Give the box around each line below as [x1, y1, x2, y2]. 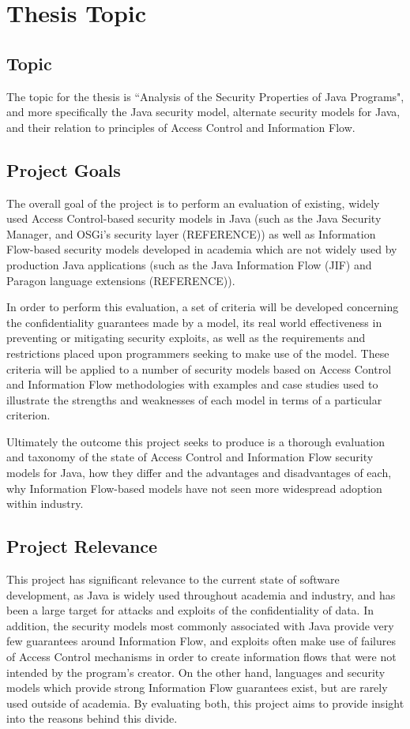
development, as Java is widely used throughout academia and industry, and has [6, 586, 396, 603]
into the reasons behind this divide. [6, 710, 178, 727]
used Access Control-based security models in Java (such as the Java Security [6, 210, 382, 227]
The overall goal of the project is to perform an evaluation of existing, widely [6, 194, 380, 211]
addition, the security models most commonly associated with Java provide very [6, 617, 394, 633]
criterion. [6, 407, 51, 423]
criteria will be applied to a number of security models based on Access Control [6, 360, 392, 377]
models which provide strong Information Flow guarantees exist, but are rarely [6, 679, 388, 696]
